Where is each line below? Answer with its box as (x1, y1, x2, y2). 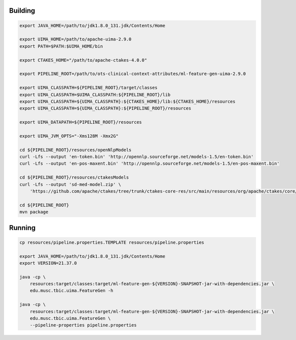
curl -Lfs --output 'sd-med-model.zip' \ (19, 182, 121, 187)
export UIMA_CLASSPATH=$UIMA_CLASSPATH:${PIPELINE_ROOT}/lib (19, 92, 171, 97)
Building (9, 6, 36, 15)
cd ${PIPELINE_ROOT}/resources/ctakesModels (19, 175, 129, 180)
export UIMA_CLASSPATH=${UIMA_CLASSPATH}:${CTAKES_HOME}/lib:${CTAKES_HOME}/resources (19, 99, 236, 104)
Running (9, 224, 36, 232)
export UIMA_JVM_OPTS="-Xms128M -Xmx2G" (19, 133, 118, 139)
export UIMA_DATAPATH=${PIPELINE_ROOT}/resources (19, 119, 142, 125)
